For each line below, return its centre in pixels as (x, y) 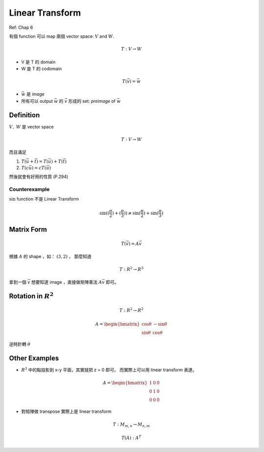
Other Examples (34, 358)
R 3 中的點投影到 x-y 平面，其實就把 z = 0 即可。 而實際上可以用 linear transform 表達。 (109, 370)
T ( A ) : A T (132, 438)
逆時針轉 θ (20, 344)
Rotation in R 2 (31, 295)
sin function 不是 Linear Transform (44, 199)
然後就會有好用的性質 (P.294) (39, 177)
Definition (24, 115)
